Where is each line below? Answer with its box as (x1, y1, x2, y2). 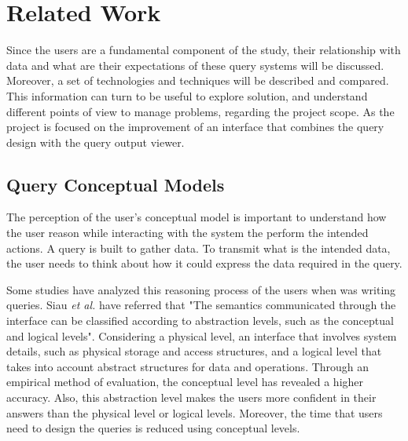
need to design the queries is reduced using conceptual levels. (6, 420, 300, 436)
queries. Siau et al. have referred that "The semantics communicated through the (6, 297, 396, 313)
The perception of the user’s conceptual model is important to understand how (6, 209, 387, 225)
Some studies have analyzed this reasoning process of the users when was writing (6, 281, 396, 297)
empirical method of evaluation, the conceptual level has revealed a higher (6, 374, 364, 390)
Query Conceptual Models (6, 172, 225, 196)
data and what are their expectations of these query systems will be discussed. (6, 56, 384, 73)
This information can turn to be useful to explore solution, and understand (6, 87, 368, 104)
